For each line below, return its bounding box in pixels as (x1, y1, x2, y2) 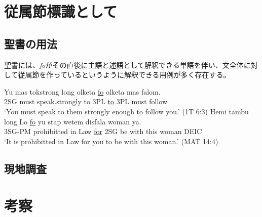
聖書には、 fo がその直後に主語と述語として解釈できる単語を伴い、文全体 (4, 59, 244, 70)
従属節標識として (4, 1, 118, 22)
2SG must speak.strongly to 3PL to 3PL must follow (4, 96, 168, 107)
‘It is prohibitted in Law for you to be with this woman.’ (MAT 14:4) (4, 136, 218, 146)
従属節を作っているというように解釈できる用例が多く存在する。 (18, 69, 231, 80)
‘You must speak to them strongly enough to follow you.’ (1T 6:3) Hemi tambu (4, 106, 249, 116)
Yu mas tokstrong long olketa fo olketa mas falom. (4, 86, 161, 97)
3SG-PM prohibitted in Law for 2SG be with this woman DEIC (4, 126, 202, 137)
